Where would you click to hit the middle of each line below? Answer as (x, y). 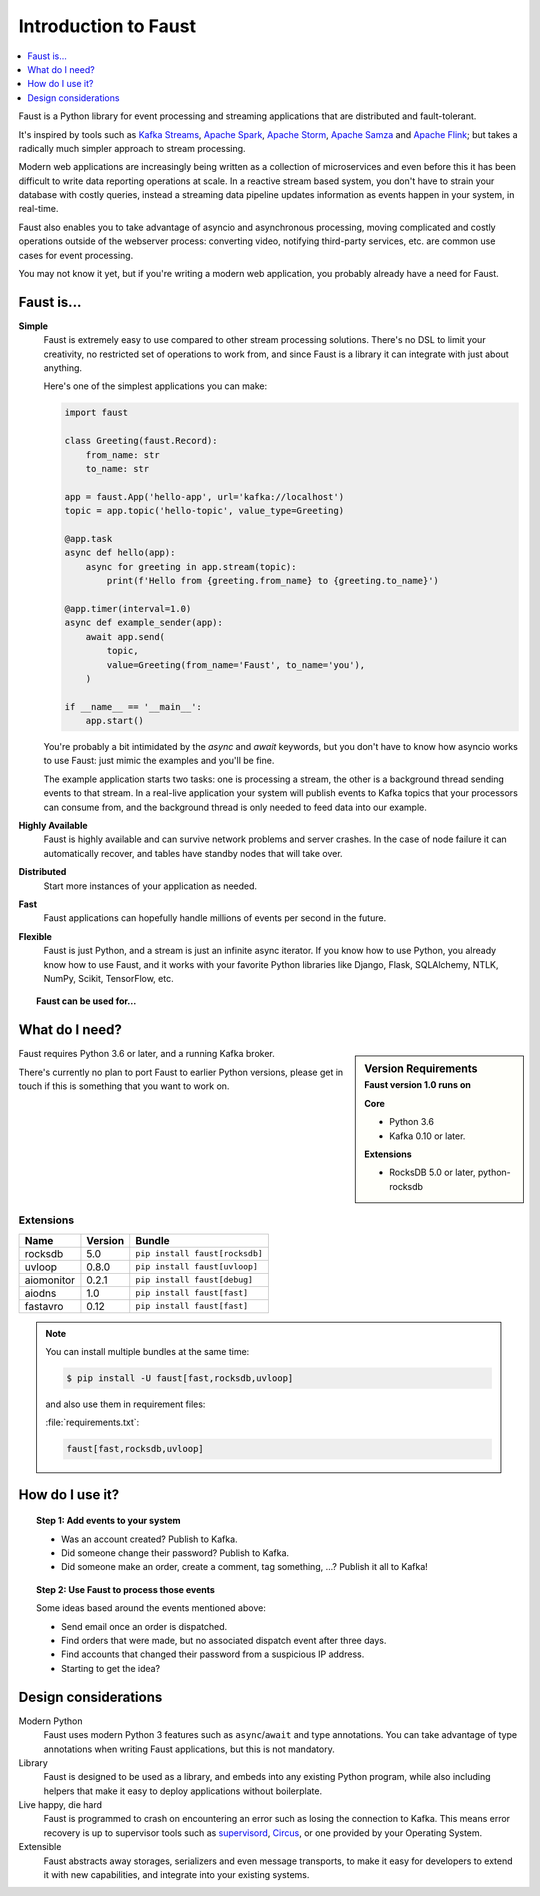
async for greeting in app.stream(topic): (191, 566)
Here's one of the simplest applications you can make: (155, 386)
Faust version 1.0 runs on (418, 1085)
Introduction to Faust (107, 26)
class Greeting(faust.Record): (141, 441)
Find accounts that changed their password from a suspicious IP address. (213, 1654)
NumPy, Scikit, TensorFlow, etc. (108, 978)
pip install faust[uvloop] (197, 1266)
